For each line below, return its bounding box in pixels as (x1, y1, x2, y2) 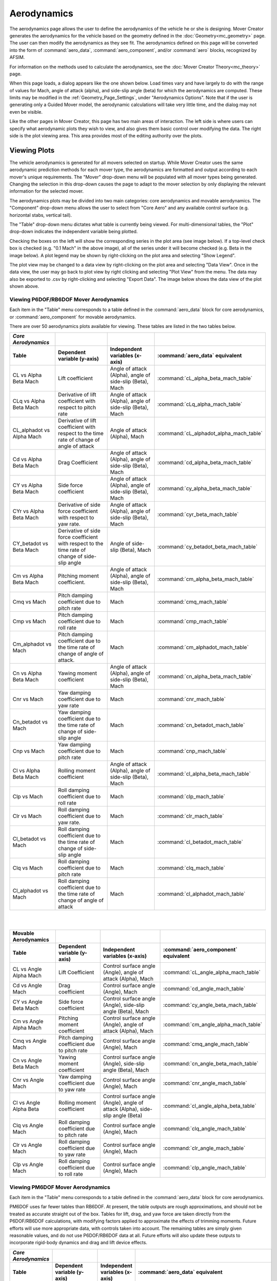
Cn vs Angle (12, 1057, 42, 1064)
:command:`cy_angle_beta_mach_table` (163, 1002, 258, 1009)
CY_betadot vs (12, 540, 49, 547)
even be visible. (9, 109, 43, 115)
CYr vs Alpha (12, 508, 45, 515)
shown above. (9, 283, 39, 290)
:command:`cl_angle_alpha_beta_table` (163, 1102, 257, 1109)
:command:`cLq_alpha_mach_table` (157, 401, 243, 408)
